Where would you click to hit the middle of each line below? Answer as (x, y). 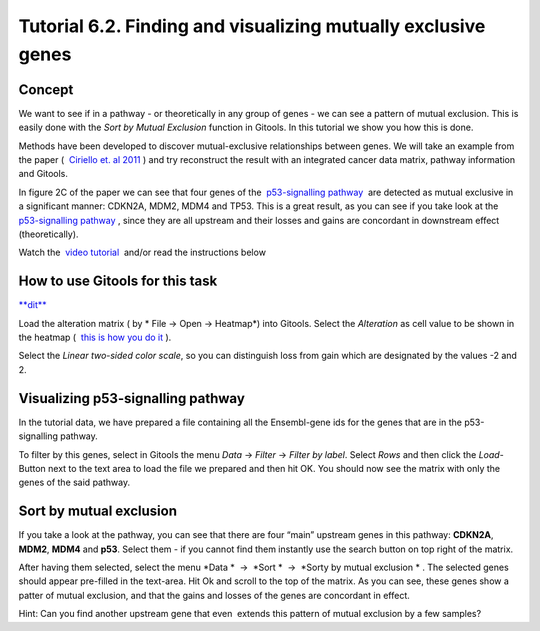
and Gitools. (43, 174)
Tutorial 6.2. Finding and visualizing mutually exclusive (252, 26)
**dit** (32, 305)
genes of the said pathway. (74, 482)
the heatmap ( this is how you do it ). (95, 337)
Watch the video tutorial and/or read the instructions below (142, 252)
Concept (46, 89)
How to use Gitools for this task (118, 281)
